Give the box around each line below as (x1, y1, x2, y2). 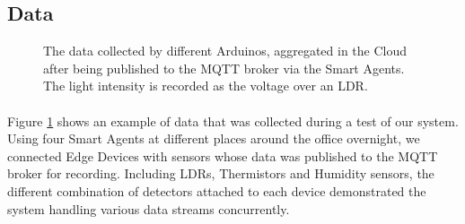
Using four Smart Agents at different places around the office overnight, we (7, 129, 420, 148)
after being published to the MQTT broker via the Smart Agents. (43, 58, 405, 77)
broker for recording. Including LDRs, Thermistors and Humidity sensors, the (7, 164, 434, 183)
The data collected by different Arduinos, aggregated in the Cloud (43, 41, 408, 60)
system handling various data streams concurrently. (7, 199, 290, 218)
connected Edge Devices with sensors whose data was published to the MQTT (7, 146, 438, 165)
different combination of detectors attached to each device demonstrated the (7, 181, 426, 200)
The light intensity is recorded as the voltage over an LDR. (43, 76, 368, 95)
